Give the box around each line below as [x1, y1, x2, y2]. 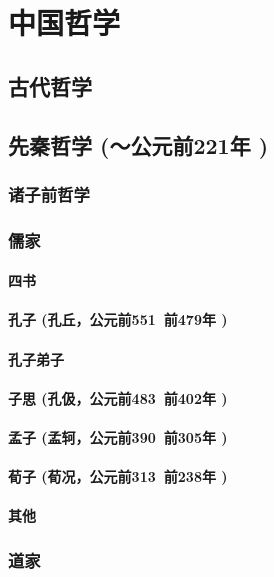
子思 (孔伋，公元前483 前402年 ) [8, 387, 228, 408]
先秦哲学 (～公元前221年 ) [8, 129, 269, 160]
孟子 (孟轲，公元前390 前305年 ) [8, 426, 228, 447]
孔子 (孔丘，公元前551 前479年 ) [8, 309, 228, 330]
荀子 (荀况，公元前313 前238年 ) [8, 466, 228, 487]
